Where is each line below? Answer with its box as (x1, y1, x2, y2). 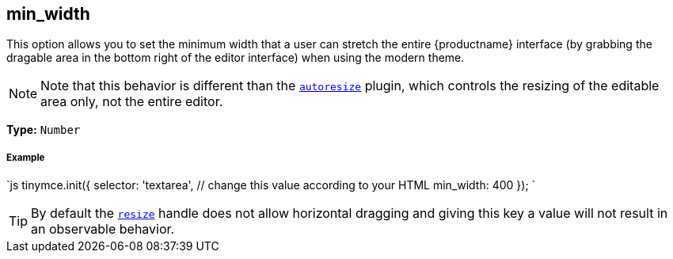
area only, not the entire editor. (40, 93, 223, 110)
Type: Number (6, 123, 81, 137)
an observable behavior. (31, 221, 175, 238)
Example (6, 151, 45, 163)
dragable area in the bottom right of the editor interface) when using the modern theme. (6, 51, 465, 65)
